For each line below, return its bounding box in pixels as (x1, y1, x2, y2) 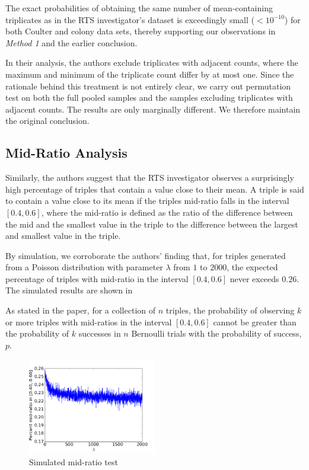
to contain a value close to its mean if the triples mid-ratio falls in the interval (5, 194, 289, 207)
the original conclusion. (5, 114, 90, 127)
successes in (78, 327, 121, 340)
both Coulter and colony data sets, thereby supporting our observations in (5, 25, 276, 37)
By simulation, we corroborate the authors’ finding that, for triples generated (5, 249, 286, 261)
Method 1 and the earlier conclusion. (5, 36, 138, 49)
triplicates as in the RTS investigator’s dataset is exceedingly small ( (5, 13, 254, 25)
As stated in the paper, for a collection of (5, 304, 156, 316)
